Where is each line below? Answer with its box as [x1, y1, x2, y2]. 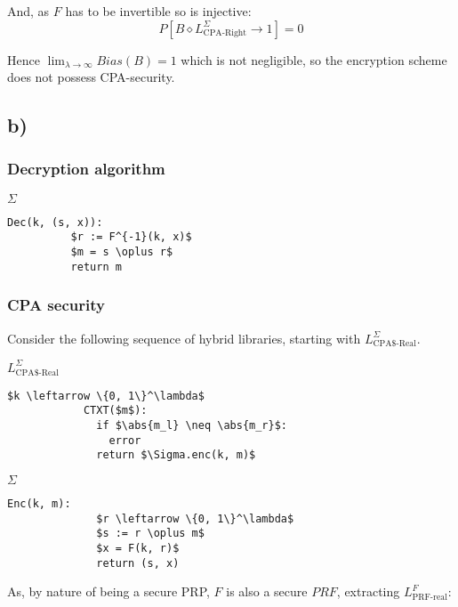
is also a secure [226, 582, 308, 601]
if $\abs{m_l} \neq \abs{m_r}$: [96, 418, 287, 432]
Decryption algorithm [7, 158, 165, 180]
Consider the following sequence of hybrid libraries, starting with [7, 328, 361, 347]
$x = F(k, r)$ [96, 541, 180, 554]
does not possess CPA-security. [7, 68, 175, 86]
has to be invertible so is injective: [65, 2, 252, 20]
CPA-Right [203, 28, 247, 38]
